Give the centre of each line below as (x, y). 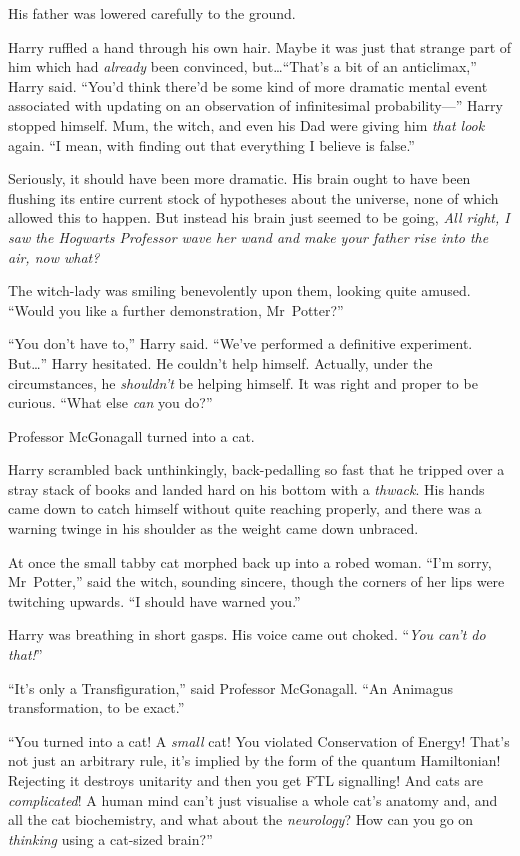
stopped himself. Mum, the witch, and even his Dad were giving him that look (246, 124)
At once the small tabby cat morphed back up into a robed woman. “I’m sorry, (250, 561)
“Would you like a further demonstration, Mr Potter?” (176, 309)
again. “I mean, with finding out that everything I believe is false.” (211, 144)
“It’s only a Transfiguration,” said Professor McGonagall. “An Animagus (231, 687)
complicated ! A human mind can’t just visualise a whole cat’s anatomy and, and (253, 799)
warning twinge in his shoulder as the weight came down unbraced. (213, 528)
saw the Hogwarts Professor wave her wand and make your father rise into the (248, 236)
